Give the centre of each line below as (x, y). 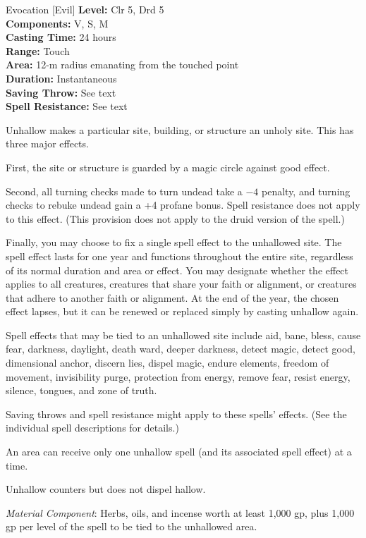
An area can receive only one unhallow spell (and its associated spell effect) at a (179, 452)
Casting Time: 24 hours (61, 37)
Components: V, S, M (57, 23)
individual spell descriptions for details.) (92, 428)
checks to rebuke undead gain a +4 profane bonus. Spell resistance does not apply (183, 205)
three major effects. (47, 143)
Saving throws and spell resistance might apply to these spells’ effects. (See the (176, 414)
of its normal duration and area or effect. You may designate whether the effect (177, 270)
